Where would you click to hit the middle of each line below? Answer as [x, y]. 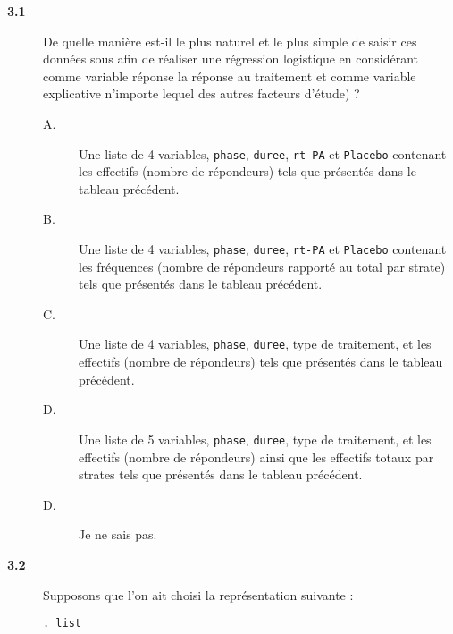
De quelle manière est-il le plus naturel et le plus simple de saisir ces [230, 41]
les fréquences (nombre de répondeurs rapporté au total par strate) [262, 266]
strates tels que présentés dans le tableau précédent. [221, 474]
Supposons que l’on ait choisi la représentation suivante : [198, 594]
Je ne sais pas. [118, 534]
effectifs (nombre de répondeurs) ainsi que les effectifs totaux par [256, 456]
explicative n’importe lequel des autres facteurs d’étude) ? [201, 93]
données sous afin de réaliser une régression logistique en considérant [231, 59]
